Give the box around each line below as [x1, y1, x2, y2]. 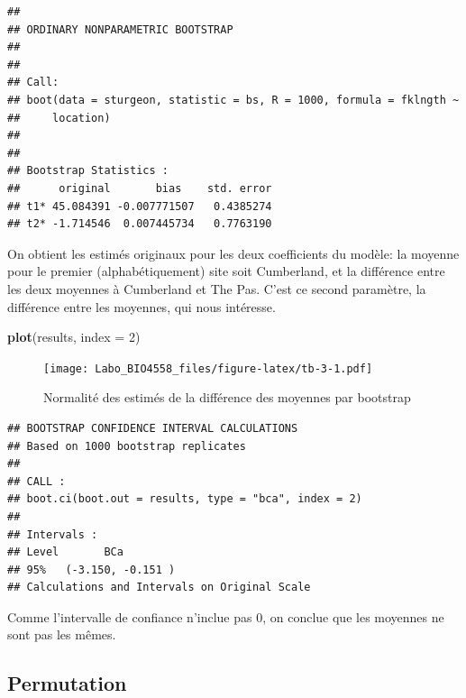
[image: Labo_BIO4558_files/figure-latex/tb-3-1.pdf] [43, 362, 373, 375]
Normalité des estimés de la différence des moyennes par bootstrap [43, 388, 411, 407]
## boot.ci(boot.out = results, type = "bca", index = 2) [7, 492, 362, 506]
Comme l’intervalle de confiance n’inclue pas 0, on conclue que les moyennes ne [7, 607, 444, 626]
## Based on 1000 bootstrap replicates [7, 439, 246, 453]
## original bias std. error [7, 181, 272, 195]
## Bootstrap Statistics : [7, 164, 169, 178]
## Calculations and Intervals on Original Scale [7, 581, 311, 594]
